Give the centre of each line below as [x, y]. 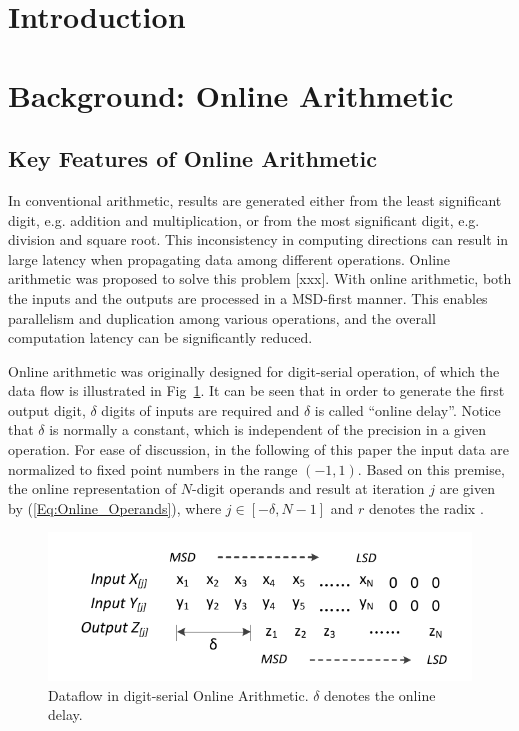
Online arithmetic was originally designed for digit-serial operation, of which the [254, 370]
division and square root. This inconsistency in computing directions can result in [258, 239]
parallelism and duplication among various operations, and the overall [222, 317]
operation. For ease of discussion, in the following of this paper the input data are [258, 449]
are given [467, 488]
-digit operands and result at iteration [308, 488]
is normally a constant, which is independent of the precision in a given [267, 429]
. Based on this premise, [431, 468]
